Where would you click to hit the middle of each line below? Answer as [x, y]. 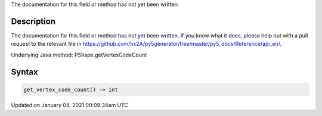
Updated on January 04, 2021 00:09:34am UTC [69, 105]
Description [33, 21]
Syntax [24, 72]
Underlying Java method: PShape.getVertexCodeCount [79, 55]
